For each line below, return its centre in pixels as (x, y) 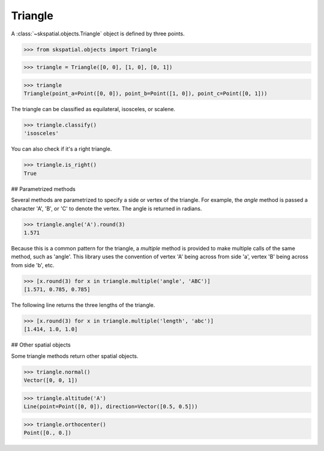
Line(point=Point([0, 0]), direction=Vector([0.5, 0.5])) (111, 407)
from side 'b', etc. (33, 265)
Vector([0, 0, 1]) (51, 380)
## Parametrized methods (43, 189)
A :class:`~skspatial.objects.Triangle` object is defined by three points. (98, 34)
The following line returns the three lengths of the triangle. (83, 305)
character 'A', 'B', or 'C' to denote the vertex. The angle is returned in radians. (106, 208)
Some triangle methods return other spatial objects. (75, 356)
